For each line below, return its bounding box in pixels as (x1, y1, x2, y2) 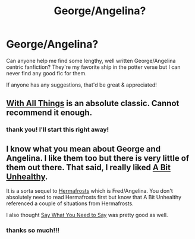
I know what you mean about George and (6, 144, 161, 154)
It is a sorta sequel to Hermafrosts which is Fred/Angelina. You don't (6, 187, 174, 195)
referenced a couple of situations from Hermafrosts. (6, 200, 134, 207)
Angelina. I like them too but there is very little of (6, 153, 190, 163)
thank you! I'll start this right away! (6, 126, 109, 134)
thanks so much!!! (6, 226, 60, 234)
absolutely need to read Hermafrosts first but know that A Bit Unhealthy (6, 194, 182, 201)
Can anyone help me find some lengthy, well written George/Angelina (6, 57, 176, 64)
